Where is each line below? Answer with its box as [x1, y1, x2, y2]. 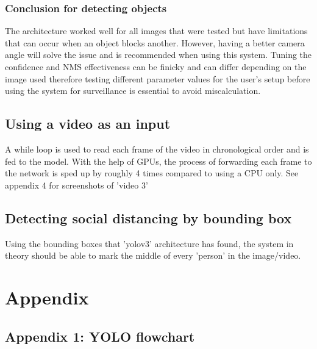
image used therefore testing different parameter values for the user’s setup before [5, 72, 310, 85]
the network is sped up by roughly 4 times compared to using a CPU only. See [5, 167, 299, 179]
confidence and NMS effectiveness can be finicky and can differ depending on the [5, 60, 307, 73]
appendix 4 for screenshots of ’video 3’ [5, 178, 148, 191]
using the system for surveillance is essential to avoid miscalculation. [5, 84, 261, 97]
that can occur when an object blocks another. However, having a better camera [5, 36, 305, 49]
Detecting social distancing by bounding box [5, 208, 292, 227]
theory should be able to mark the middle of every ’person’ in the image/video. [5, 249, 301, 262]
